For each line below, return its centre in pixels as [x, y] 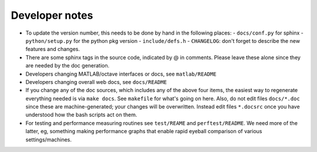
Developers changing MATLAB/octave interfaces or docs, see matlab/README [121, 74]
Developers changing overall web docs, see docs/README [96, 82]
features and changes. [53, 49]
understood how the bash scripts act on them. [81, 115]
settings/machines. [49, 139]
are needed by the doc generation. [68, 66]
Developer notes [52, 15]
